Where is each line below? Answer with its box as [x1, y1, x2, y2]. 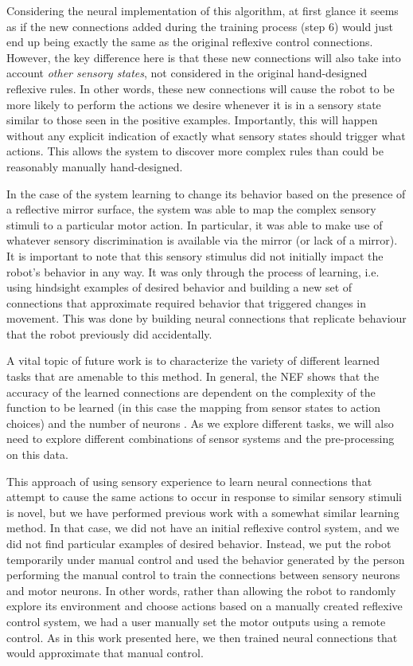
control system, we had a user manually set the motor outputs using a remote [6, 613, 386, 629]
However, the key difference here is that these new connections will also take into [6, 49, 401, 65]
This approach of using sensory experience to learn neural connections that [6, 472, 372, 489]
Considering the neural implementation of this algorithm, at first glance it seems [6, 2, 399, 18]
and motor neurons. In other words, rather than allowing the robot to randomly [6, 582, 396, 598]
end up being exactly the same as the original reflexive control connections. [6, 33, 373, 50]
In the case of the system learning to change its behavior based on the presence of [6, 185, 406, 202]
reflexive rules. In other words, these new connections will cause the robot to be [6, 80, 395, 96]
